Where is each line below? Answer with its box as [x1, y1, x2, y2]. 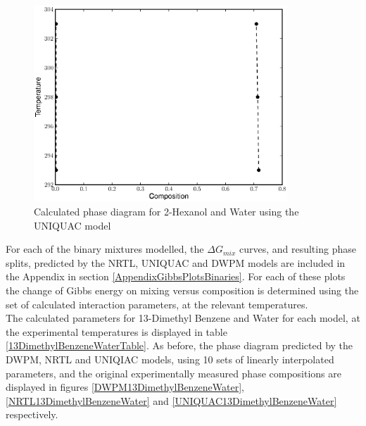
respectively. [6, 407, 58, 422]
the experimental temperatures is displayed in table [6, 324, 227, 339]
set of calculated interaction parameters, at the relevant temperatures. [6, 296, 308, 311]
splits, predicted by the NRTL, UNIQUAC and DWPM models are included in [6, 255, 346, 270]
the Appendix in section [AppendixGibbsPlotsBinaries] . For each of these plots [6, 269, 346, 284]
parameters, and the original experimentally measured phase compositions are [6, 365, 342, 380]
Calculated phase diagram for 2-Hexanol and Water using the [34, 203, 299, 218]
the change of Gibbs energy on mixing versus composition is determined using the [6, 282, 359, 297]
